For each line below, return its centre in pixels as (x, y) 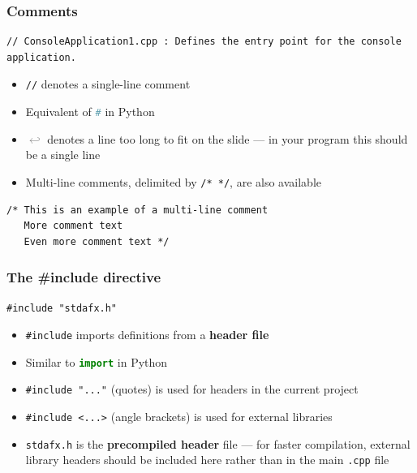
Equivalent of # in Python (90, 112)
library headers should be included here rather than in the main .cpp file (207, 460)
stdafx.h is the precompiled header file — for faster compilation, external (218, 443)
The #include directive (84, 277)
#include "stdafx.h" (62, 308)
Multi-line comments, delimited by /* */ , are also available (173, 181)
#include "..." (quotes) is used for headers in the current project (192, 389)
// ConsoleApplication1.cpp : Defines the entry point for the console (204, 42)
